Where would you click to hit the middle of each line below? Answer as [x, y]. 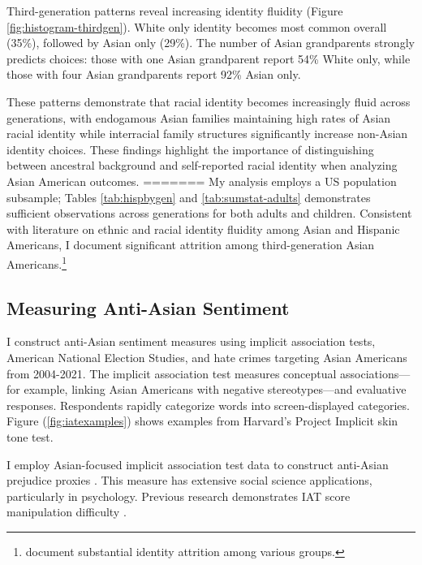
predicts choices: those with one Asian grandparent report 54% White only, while [209, 58]
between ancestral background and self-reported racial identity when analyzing [202, 165]
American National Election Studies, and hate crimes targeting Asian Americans [207, 357]
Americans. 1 [37, 262]
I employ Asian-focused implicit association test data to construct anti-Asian [198, 464]
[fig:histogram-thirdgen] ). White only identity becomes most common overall [197, 26]
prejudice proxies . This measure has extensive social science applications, [189, 480]
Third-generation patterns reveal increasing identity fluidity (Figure [175, 11]
